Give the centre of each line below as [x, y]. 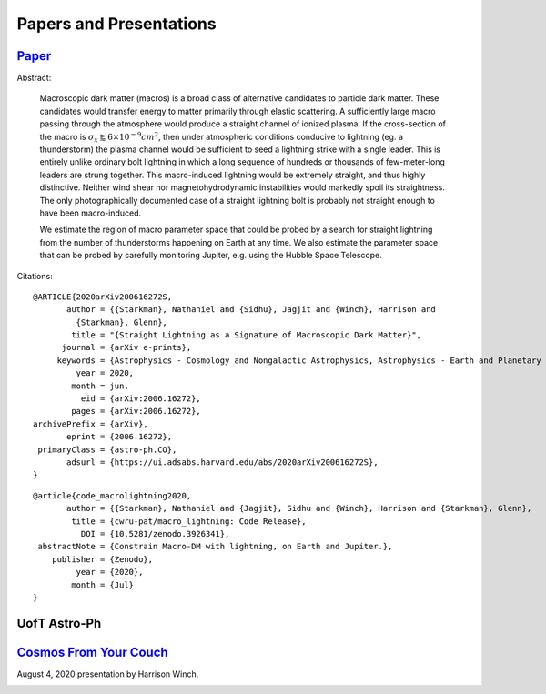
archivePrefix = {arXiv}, [91, 424]
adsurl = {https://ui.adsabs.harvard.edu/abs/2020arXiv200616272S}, [222, 463]
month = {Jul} [103, 585]
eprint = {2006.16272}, [120, 437]
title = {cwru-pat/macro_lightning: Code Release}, [189, 521]
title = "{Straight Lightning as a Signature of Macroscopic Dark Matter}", [247, 335]
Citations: [35, 276]
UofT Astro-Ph [59, 623]
